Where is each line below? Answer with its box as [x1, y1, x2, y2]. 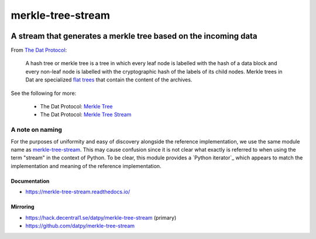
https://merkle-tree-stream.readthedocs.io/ [25, 188, 130, 196]
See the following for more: [11, 90, 77, 97]
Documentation [11, 177, 50, 185]
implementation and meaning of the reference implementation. [11, 162, 162, 169]
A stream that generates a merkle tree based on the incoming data [11, 31, 257, 41]
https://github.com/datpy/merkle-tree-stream [25, 222, 135, 229]
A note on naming [11, 126, 63, 134]
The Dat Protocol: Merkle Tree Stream [40, 111, 132, 118]
